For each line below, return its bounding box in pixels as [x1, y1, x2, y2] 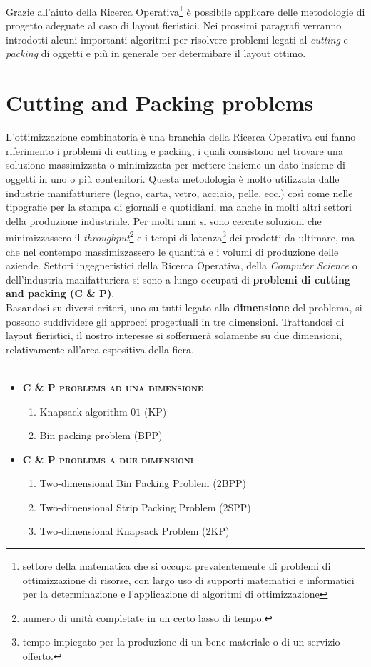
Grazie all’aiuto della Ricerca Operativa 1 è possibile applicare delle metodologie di [6, 2, 365, 19]
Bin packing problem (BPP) [39, 428, 163, 443]
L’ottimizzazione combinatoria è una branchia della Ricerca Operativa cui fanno [6, 129, 356, 144]
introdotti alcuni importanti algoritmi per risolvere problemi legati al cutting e [6, 31, 348, 46]
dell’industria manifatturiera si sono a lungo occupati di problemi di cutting [6, 271, 351, 286]
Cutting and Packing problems [6, 88, 314, 117]
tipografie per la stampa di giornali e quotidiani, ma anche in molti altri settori [6, 199, 352, 214]
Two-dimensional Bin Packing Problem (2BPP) [39, 476, 247, 491]
